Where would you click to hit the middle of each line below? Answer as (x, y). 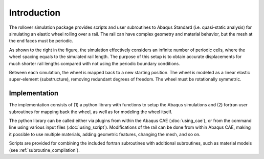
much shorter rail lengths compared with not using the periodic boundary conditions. (95, 63)
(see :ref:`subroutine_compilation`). (44, 150)
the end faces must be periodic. (41, 41)
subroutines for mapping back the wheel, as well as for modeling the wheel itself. (91, 112)
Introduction (35, 13)
